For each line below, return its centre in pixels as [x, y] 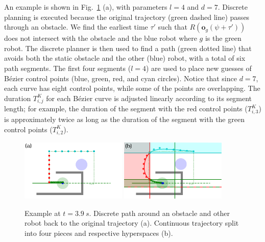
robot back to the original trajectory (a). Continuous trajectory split [132, 223]
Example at [43, 213]
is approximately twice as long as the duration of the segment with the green [124, 119]
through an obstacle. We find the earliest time [76, 27]
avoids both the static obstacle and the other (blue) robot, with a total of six [125, 58]
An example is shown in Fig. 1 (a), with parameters [86, 7]
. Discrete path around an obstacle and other [159, 213]
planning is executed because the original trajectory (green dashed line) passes [127, 17]
